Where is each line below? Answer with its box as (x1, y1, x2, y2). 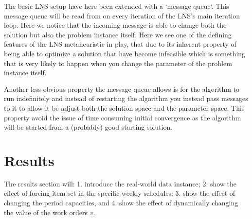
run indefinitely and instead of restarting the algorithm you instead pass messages (4, 93, 248, 103)
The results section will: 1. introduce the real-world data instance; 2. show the (4, 178, 237, 188)
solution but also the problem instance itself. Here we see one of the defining (4, 29, 232, 39)
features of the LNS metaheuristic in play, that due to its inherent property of (4, 39, 236, 49)
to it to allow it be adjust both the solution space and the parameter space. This (4, 102, 245, 113)
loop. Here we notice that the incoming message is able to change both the (4, 20, 227, 30)
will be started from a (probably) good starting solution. (4, 122, 173, 132)
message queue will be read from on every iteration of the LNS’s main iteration (4, 10, 240, 20)
